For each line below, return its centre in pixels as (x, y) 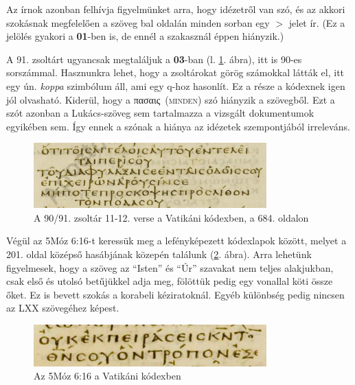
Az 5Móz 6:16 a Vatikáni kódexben (107, 376)
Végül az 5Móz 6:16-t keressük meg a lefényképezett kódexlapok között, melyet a (176, 241)
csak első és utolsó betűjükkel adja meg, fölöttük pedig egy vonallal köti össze (170, 281)
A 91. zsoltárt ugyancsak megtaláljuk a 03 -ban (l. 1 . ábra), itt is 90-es (154, 59)
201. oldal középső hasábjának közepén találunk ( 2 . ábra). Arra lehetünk (159, 254)
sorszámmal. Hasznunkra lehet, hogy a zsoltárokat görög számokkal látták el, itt (175, 72)
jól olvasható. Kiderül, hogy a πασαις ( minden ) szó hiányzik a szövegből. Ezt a (171, 99)
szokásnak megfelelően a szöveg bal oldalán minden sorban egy (138, 22)
